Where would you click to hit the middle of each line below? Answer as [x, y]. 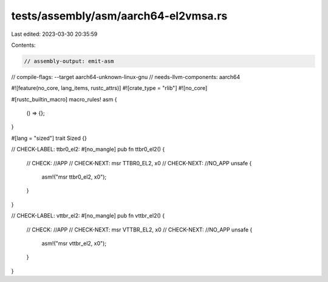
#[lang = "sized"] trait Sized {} [49, 138]
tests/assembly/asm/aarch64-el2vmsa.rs [119, 16]
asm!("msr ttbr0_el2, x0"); [74, 177]
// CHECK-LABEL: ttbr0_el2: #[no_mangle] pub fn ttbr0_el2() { [88, 150]
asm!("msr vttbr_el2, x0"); [74, 243]
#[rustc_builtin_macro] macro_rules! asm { [64, 99]
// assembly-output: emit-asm [69, 61]
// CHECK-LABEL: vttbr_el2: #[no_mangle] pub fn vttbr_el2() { [88, 216]
